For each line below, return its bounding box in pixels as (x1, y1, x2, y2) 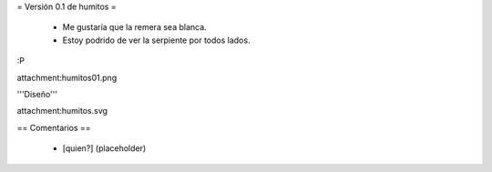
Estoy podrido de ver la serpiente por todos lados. (62, 35, 251, 46)
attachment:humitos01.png (16, 72, 118, 83)
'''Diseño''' (16, 88, 58, 99)
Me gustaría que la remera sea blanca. (62, 22, 207, 33)
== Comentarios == (16, 122, 91, 133)
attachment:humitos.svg (16, 106, 108, 116)
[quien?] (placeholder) (62, 143, 147, 154)
